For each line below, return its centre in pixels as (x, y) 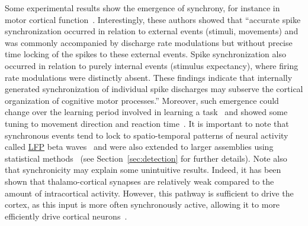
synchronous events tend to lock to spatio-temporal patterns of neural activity (147, 135)
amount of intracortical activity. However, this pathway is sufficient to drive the (149, 193)
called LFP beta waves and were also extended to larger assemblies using (139, 147)
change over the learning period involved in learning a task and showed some (146, 112)
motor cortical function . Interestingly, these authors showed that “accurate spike (153, 19)
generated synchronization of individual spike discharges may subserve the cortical (154, 89)
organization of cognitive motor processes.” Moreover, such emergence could (142, 100)
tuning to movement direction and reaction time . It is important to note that (147, 123)
